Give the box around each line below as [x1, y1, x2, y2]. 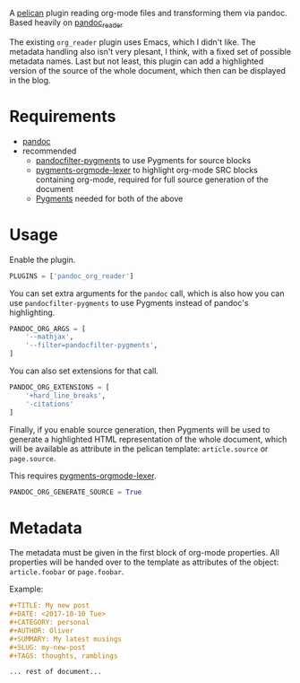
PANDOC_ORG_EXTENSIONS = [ [9, 383, 110, 392]
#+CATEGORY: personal [9, 618, 90, 627]
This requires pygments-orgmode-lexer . [9, 470, 157, 481]
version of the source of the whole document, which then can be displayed [9, 65, 287, 75]
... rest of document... [9, 668, 102, 677]
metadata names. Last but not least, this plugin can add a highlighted [9, 56, 264, 66]
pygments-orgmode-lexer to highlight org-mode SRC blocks [35, 164, 258, 175]
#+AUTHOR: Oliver [9, 626, 74, 635]
